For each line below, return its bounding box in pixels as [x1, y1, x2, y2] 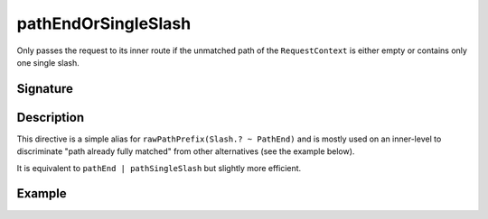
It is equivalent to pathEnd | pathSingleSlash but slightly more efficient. [16, 162, 302, 173]
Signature [16, 81, 74, 96]
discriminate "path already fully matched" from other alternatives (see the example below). [16, 146, 355, 157]
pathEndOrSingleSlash [16, 14, 192, 33]
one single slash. [16, 57, 80, 68]
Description [16, 109, 85, 125]
